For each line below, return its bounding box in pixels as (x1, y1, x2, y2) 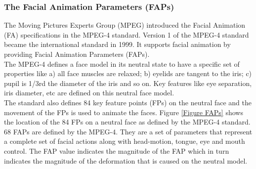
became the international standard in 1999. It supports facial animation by (4, 39, 231, 49)
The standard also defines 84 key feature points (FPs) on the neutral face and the (4, 97, 252, 107)
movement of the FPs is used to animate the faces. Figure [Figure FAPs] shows (4, 107, 243, 117)
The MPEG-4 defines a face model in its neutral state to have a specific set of (4, 58, 240, 69)
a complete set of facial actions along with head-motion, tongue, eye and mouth (4, 136, 245, 146)
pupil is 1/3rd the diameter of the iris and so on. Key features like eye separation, (4, 78, 252, 88)
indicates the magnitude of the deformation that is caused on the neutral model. (4, 155, 248, 166)
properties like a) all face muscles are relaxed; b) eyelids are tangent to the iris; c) (4, 68, 252, 79)
